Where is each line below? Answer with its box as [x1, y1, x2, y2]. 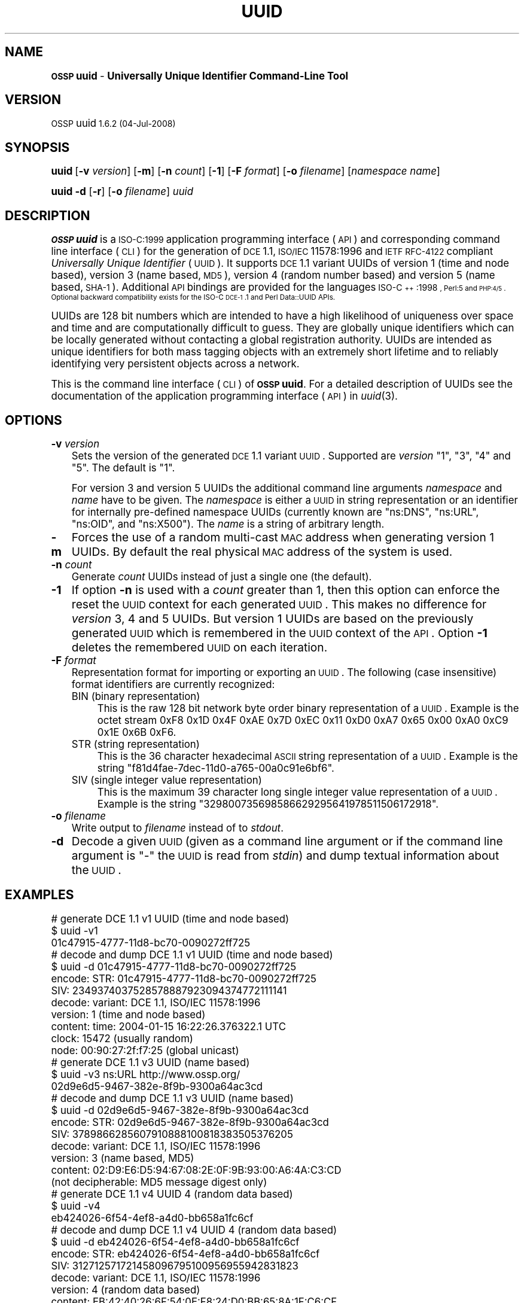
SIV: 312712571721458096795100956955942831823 [51, 1259, 298, 1272]
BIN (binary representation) [71, 690, 200, 702]
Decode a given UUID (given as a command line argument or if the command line [71, 833, 503, 848]
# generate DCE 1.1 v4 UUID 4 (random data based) [51, 1188, 293, 1200]
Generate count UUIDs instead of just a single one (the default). [71, 570, 372, 583]
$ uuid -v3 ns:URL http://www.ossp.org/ [51, 1068, 240, 1080]
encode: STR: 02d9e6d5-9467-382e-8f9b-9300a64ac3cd [51, 1116, 329, 1128]
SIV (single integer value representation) [71, 774, 262, 786]
